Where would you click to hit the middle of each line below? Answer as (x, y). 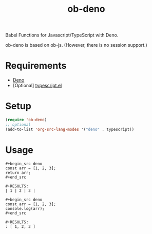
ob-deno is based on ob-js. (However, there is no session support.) (76, 45)
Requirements (36, 66)
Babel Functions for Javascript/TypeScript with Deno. (62, 35)
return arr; (18, 172)
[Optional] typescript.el (37, 86)
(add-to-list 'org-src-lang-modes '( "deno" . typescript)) (70, 129)
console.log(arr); (25, 208)
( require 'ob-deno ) (26, 120)
